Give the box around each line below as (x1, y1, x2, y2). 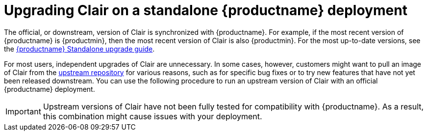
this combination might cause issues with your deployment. (43, 111, 262, 121)
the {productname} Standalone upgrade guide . (4, 44, 155, 53)
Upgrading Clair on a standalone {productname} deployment (4, 2, 407, 19)
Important (5, 106, 41, 116)
